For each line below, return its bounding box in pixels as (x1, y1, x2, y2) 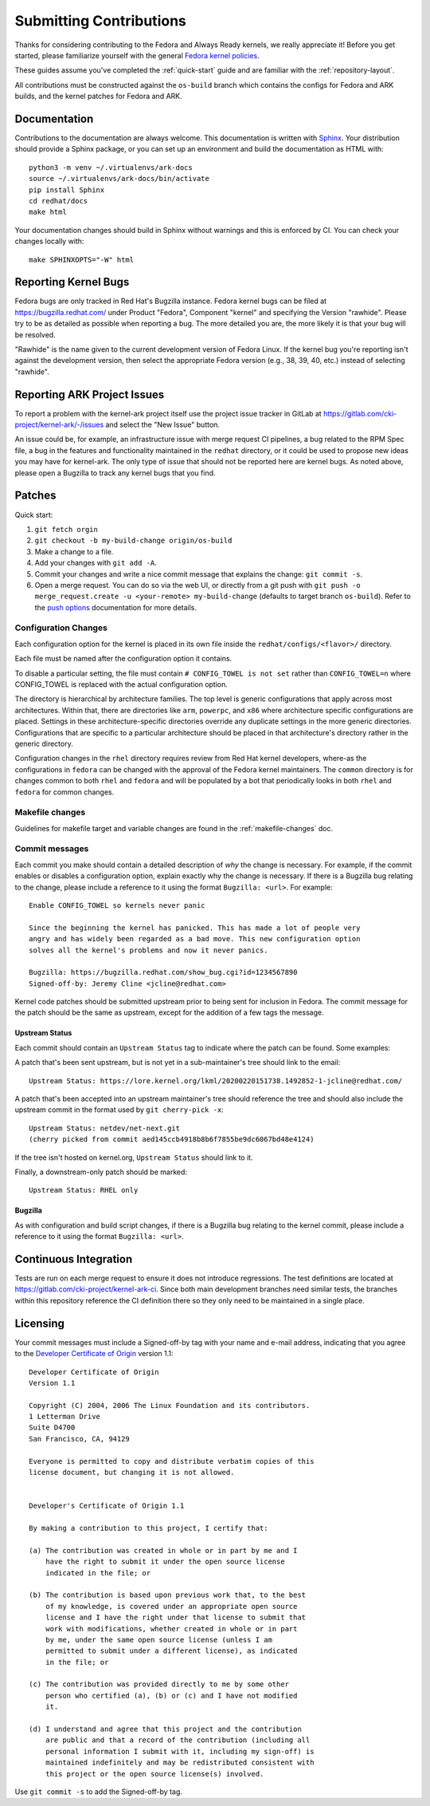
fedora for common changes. (14, 787, 115, 797)
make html (29, 207, 67, 217)
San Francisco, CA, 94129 (29, 1434, 131, 1443)
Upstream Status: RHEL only (29, 1185, 139, 1195)
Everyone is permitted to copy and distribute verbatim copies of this (29, 1457, 315, 1465)
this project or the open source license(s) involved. (45, 1769, 264, 1778)
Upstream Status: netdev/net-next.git (29, 1123, 181, 1133)
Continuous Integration (14, 1252, 133, 1266)
